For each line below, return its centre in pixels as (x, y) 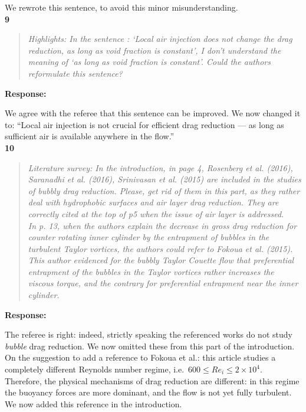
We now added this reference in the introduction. (93, 403)
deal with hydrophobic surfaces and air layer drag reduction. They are (153, 202)
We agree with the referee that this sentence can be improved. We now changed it (153, 113)
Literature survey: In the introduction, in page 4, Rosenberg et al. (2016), (160, 167)
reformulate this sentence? (75, 73)
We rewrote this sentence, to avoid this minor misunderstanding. (121, 7)
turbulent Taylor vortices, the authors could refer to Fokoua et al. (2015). (160, 248)
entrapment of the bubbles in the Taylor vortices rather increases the (151, 271)
